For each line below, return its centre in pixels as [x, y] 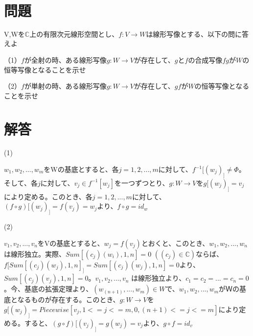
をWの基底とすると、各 [81, 169]
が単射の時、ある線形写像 [65, 86]
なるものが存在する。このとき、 [69, 300]
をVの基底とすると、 [71, 243]
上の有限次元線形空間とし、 [74, 34]
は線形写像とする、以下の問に [194, 34]
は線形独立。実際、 [35, 253]
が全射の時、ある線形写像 [65, 60]
